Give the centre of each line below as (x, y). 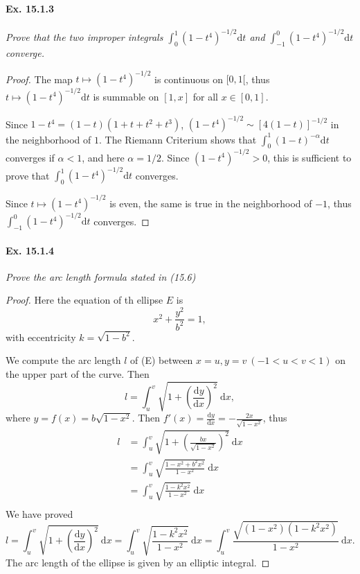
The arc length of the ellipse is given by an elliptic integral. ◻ (138, 562)
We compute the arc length (63, 360)
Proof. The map (39, 79)
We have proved (39, 513)
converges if (30, 157)
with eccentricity (41, 337)
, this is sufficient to (309, 157)
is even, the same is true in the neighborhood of (211, 203)
